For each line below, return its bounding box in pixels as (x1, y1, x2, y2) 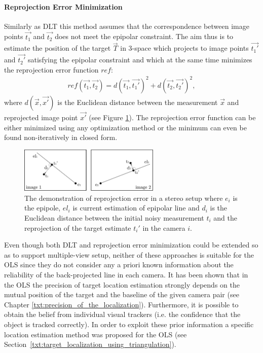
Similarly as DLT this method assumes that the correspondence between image (4, 20, 249, 31)
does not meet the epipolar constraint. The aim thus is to (55, 31, 234, 42)
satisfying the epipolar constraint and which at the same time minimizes (28, 54, 252, 65)
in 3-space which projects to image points (120, 43, 249, 53)
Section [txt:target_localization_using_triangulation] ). (4, 339, 176, 349)
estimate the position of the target (4, 43, 111, 53)
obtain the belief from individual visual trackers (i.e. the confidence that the (4, 309, 241, 320)
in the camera (142, 222, 185, 233)
